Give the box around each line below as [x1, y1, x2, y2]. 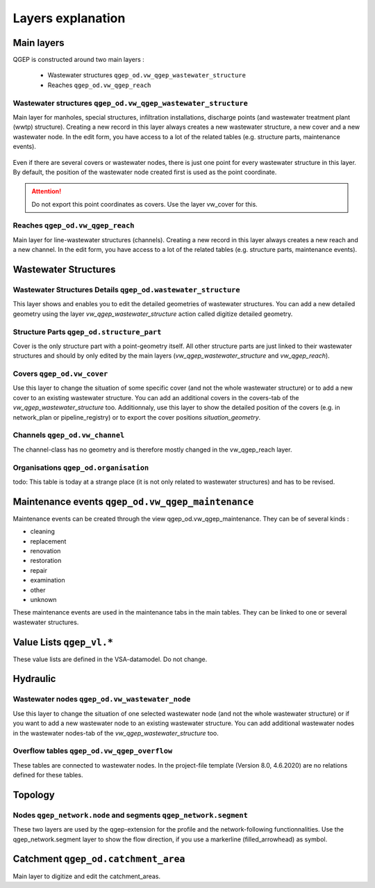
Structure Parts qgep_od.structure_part [12, 327, 162, 337]
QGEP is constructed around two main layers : [12, 56, 145, 64]
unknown [30, 595, 57, 603]
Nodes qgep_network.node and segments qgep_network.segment [12, 810, 248, 820]
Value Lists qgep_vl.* [12, 636, 114, 648]
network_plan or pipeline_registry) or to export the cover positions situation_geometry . [12, 413, 261, 421]
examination [30, 576, 65, 585]
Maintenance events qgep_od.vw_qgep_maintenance [12, 495, 254, 507]
